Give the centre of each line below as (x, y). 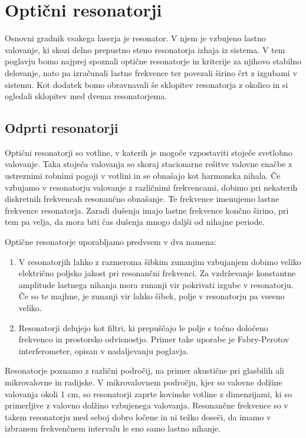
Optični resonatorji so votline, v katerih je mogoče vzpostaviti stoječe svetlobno (149, 152)
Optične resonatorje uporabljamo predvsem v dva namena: (111, 242)
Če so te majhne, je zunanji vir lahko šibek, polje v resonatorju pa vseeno (152, 296)
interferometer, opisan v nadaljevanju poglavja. (103, 350)
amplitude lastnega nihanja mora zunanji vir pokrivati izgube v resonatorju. (156, 284)
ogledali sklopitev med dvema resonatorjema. (86, 96)
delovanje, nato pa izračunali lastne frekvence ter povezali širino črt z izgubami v (151, 72)
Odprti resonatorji (62, 128)
